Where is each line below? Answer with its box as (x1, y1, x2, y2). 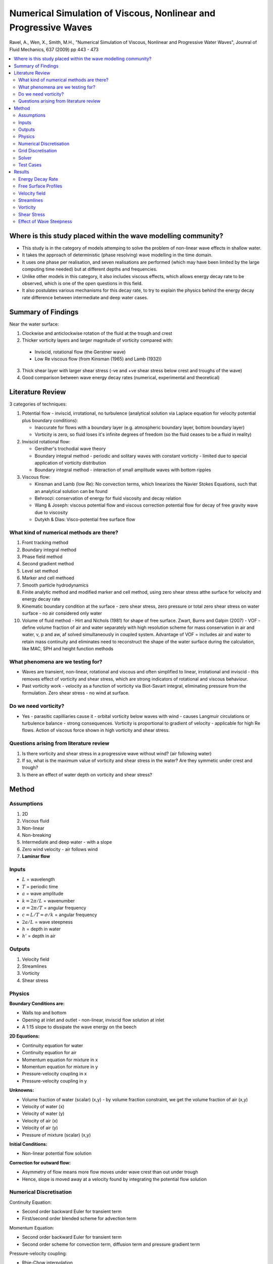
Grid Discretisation (18, 148, 57, 154)
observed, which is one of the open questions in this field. (22, 280, 143, 286)
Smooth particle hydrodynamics (22, 582, 88, 588)
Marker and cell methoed (22, 575, 74, 581)
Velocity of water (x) (22, 1104, 65, 1109)
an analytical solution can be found (34, 488, 108, 494)
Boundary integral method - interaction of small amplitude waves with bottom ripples (34, 467, 211, 473)
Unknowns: (9, 1087, 34, 1093)
